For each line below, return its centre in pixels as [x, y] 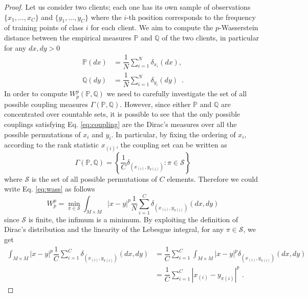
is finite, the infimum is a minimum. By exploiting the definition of [133, 219]
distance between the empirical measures [68, 37]
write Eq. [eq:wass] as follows [50, 189]
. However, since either [155, 104]
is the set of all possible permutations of [94, 178]
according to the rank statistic [51, 145]
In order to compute [36, 93]
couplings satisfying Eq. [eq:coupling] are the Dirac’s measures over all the [120, 124]
